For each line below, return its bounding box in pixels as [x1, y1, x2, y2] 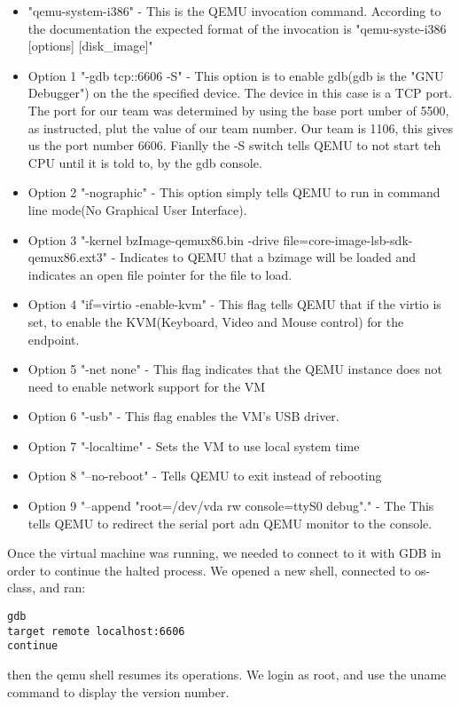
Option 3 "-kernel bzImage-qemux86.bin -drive [27, 230, 279, 249]
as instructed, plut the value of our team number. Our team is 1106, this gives [27, 118, 454, 137]
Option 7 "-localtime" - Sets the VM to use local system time [27, 436, 360, 455]
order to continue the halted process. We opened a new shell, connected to [7, 560, 411, 579]
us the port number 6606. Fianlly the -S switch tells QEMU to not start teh [27, 136, 441, 155]
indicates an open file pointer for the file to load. [27, 265, 292, 283]
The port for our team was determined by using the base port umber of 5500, [27, 100, 449, 119]
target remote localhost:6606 [7, 624, 185, 638]
